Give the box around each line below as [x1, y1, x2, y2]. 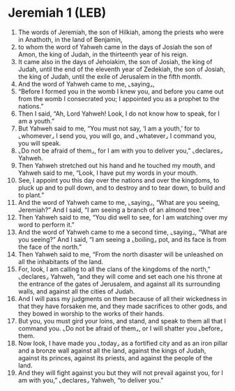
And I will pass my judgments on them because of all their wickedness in [17, 294, 227, 302]
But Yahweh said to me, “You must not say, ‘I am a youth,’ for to [17, 124, 200, 132]
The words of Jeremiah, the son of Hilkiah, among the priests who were [17, 28, 224, 36]
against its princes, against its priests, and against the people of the [17, 353, 213, 362]
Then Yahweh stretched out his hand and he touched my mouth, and [17, 161, 215, 169]
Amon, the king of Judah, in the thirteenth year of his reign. [17, 50, 188, 59]
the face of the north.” [17, 243, 82, 251]
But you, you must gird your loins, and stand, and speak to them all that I [17, 316, 226, 325]
